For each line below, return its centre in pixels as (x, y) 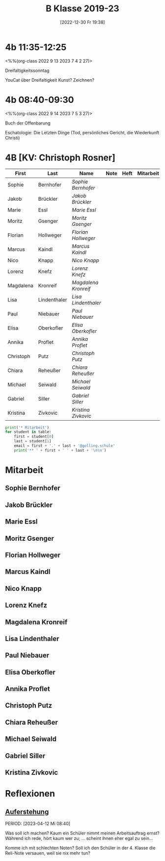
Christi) (13, 138)
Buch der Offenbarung (28, 123)
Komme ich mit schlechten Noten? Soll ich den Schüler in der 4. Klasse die (80, 848)
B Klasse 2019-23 (82, 9)
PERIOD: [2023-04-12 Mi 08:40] (38, 824)
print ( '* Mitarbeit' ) (27, 428)
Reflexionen (30, 794)
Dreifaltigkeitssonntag (27, 70)
